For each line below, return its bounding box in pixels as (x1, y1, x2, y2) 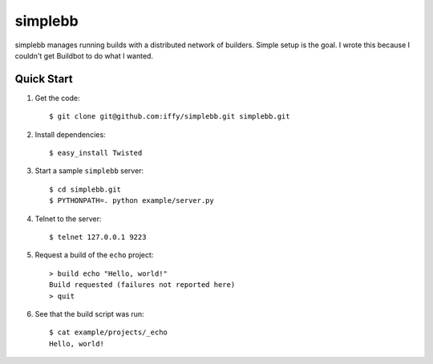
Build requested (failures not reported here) (49, 281, 236, 289)
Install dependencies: (34, 129, 106, 140)
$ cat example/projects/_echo (49, 328, 168, 337)
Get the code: (34, 93, 80, 103)
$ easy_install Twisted (49, 148, 143, 158)
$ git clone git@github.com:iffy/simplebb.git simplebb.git (49, 112, 290, 121)
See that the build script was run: (34, 309, 144, 318)
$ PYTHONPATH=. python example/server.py (49, 196, 214, 205)
